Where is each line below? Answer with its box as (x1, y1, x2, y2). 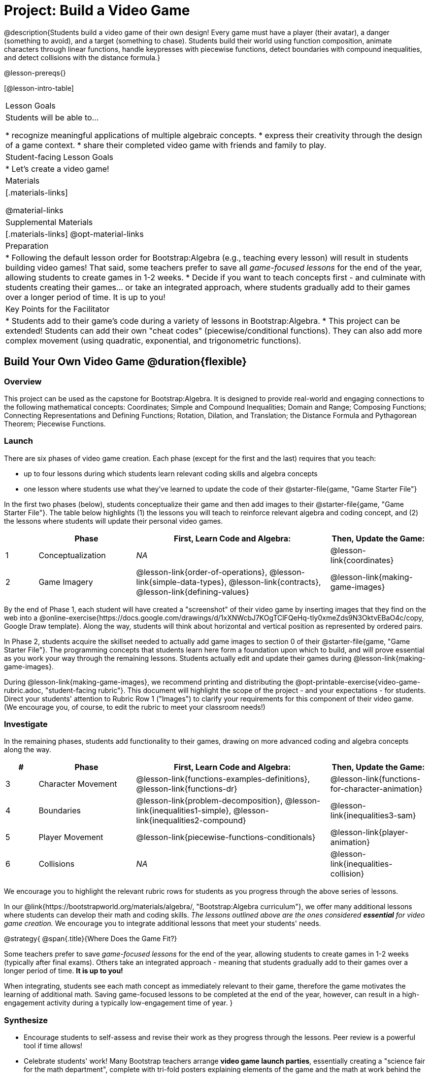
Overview (4, 376, 42, 386)
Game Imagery (38, 576, 93, 587)
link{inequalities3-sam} (330, 810, 416, 821)
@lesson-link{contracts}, (229, 576, 321, 587)
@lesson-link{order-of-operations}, (136, 567, 267, 577)
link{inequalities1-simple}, (136, 806, 232, 816)
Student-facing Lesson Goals (5, 152, 114, 162)
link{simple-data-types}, (136, 576, 227, 587)
